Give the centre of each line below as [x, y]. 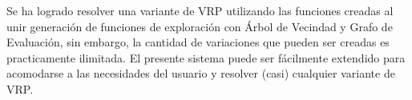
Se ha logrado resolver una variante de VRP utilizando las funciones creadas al [200, 10]
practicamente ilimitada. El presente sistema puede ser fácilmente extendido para [206, 57]
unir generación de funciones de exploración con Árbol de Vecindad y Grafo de [200, 26]
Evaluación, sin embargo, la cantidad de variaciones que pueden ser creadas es [198, 42]
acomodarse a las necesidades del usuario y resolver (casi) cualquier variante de [201, 73]
